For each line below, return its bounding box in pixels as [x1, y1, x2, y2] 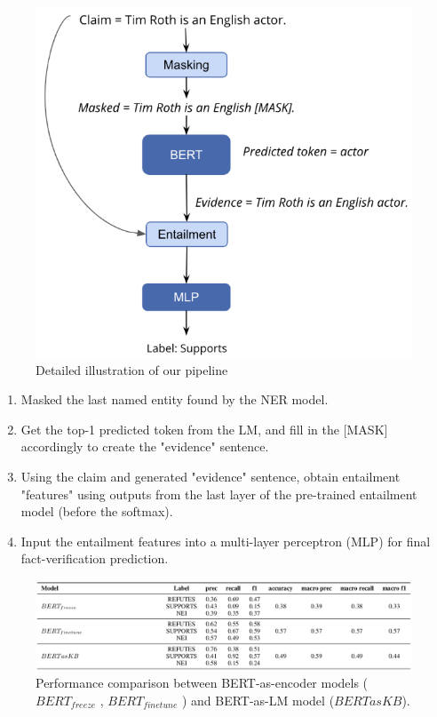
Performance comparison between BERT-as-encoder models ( [36, 673, 369, 692]
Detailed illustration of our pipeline [36, 360, 228, 378]
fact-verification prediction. [20, 549, 169, 568]
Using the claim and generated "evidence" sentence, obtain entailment [20, 466, 401, 485]
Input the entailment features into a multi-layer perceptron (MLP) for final [20, 531, 431, 550]
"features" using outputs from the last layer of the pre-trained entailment [20, 484, 417, 503]
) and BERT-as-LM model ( [181, 690, 335, 709]
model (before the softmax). [20, 502, 173, 521]
